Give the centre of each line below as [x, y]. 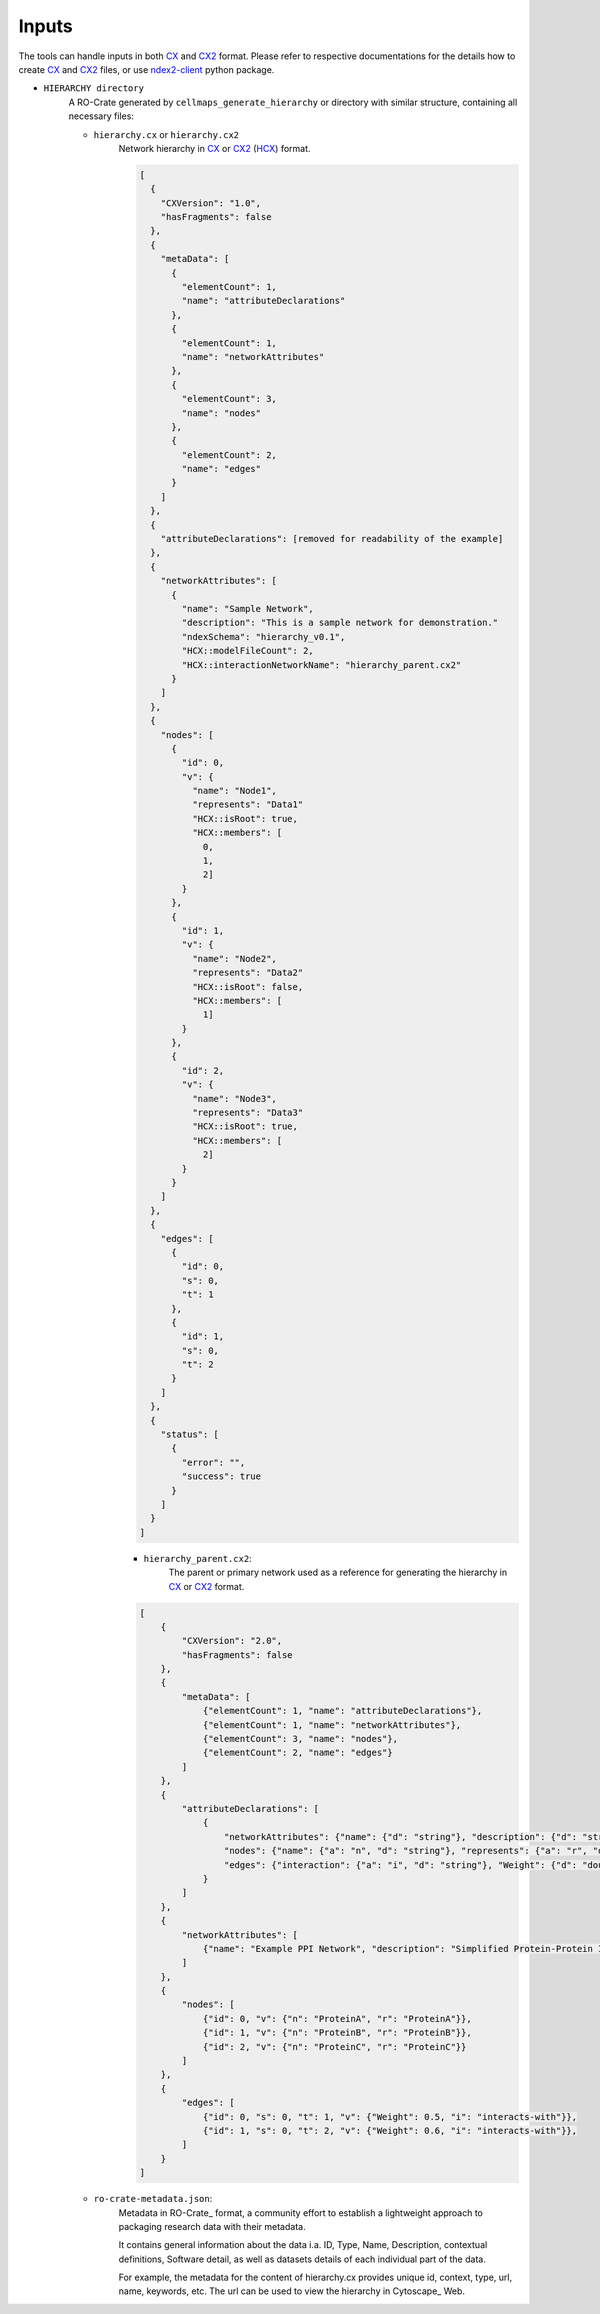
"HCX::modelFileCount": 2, [247, 651]
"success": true [221, 1476]
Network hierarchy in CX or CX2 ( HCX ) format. [214, 148]
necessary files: [101, 116]
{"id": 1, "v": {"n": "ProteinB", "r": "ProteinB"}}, [337, 2033]
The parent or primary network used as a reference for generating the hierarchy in [338, 1572]
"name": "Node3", [234, 1098]
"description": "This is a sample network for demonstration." [340, 623]
